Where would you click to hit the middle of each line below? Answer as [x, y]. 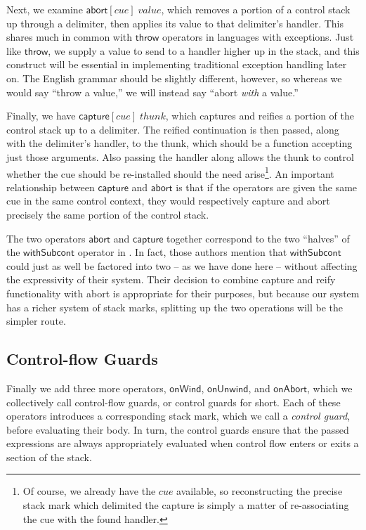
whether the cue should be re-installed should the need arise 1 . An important [170, 172]
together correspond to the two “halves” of [258, 238]
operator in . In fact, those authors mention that [182, 252]
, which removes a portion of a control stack [256, 9]
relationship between [51, 187]
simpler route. [36, 321]
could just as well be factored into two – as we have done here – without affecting [182, 265]
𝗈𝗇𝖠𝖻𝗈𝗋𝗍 [290, 389]
